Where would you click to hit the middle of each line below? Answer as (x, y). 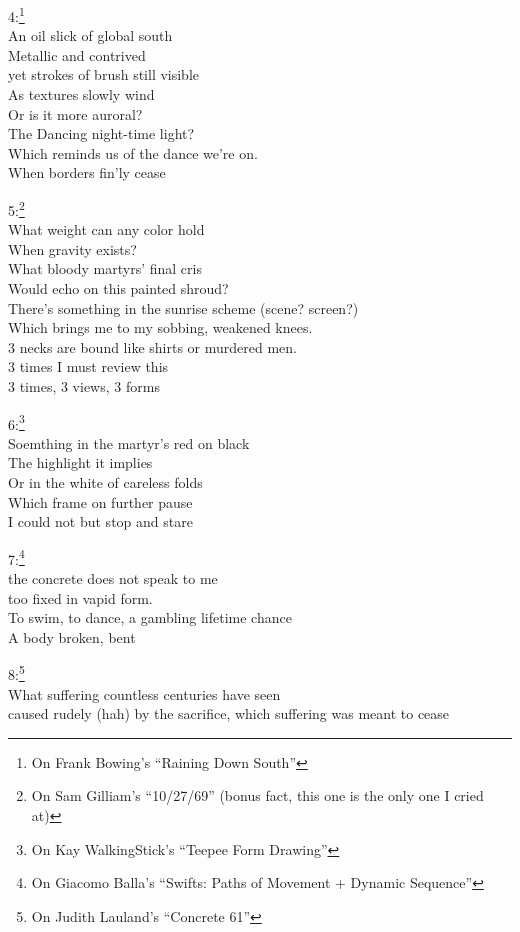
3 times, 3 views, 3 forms (84, 386)
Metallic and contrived (77, 54)
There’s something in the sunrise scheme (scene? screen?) (183, 307)
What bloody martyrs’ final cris (105, 268)
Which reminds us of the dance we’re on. (133, 152)
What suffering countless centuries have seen (144, 693)
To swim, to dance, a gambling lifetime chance (150, 617)
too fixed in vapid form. (80, 597)
